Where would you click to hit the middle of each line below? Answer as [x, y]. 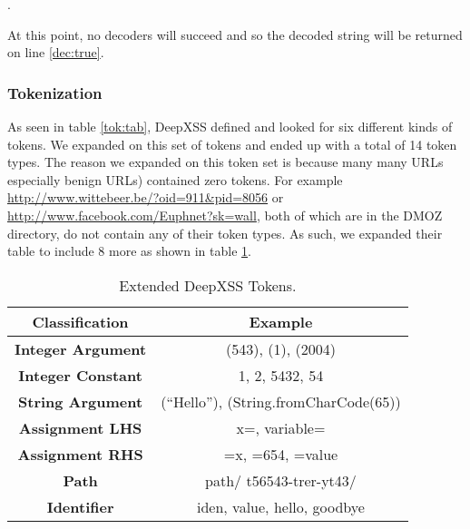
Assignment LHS [80, 427]
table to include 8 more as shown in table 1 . [129, 251]
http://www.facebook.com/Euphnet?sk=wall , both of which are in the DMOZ [225, 215]
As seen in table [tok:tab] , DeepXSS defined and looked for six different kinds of [230, 126]
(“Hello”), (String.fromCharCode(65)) [281, 401]
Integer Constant [80, 375]
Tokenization [55, 92]
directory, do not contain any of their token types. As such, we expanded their [225, 233]
